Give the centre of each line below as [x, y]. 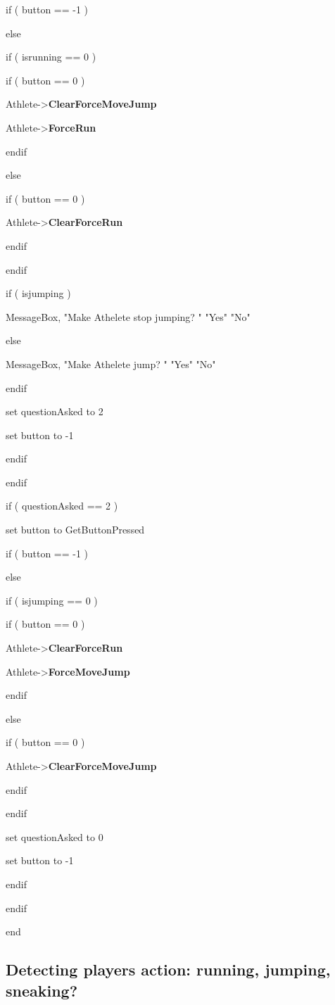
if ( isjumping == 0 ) [52, 600]
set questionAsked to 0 [55, 836]
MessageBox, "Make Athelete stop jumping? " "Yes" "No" [128, 316]
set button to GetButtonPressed [75, 530]
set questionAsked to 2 [55, 411]
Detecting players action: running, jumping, [168, 969]
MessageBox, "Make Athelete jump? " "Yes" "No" [111, 364]
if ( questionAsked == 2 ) [62, 506]
